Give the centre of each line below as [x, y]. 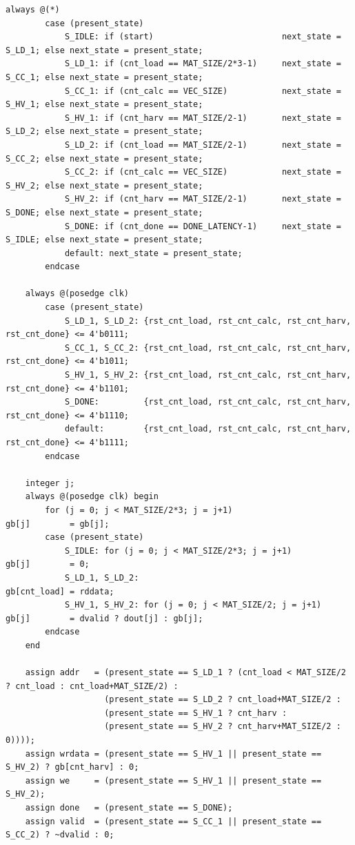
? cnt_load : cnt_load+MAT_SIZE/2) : [92, 686]
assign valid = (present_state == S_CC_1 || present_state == [173, 821]
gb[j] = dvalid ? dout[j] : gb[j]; [104, 618]
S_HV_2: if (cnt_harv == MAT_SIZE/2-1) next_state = [203, 199]
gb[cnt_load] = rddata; [60, 591]
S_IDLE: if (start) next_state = [203, 37]
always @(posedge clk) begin [92, 497]
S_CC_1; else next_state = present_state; [104, 77]
